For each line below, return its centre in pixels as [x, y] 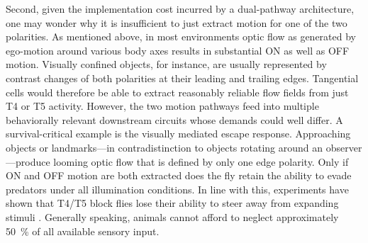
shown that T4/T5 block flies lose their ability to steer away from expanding [172, 203]
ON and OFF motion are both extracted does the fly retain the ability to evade [179, 175]
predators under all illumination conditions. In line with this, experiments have [177, 189]
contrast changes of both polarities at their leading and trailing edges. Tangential [182, 78]
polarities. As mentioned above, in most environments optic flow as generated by [181, 36]
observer [344, 147]
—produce [28, 161]
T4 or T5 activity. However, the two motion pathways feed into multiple [162, 106]
